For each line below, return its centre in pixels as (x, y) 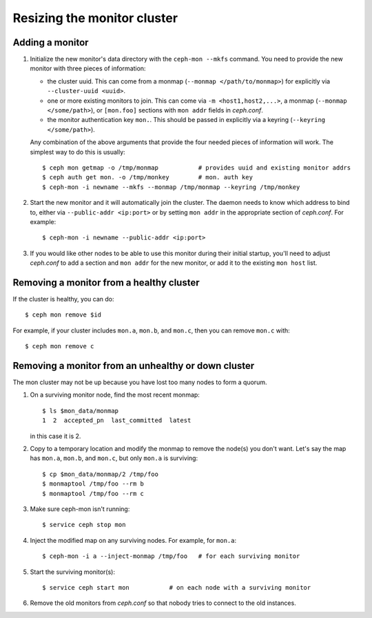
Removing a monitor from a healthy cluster (106, 282)
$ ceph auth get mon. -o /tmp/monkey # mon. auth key (147, 177)
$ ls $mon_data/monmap (81, 411)
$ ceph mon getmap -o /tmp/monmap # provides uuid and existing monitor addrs (197, 168)
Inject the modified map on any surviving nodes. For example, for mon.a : (133, 540)
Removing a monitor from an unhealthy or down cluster (134, 366)
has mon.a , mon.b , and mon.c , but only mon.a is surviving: (114, 458)
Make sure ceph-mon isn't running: (80, 509)
